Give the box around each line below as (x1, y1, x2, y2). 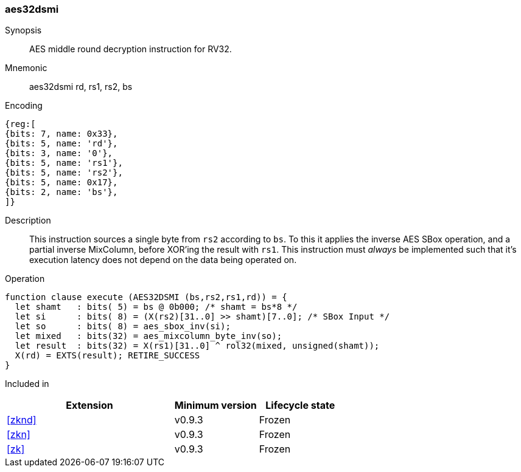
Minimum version (174, 399, 257, 412)
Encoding (5, 100, 43, 111)
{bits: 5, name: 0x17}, (5, 177, 118, 188)
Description (5, 215, 51, 226)
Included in (5, 378, 49, 389)
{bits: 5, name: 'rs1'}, (5, 158, 123, 168)
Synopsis (5, 25, 42, 36)
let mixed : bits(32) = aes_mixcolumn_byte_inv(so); (15, 331, 282, 341)
